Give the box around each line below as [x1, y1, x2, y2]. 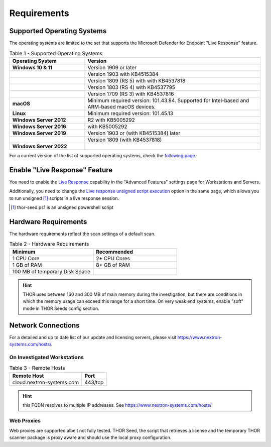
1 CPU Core [12, 255, 40, 262]
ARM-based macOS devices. [87, 103, 156, 110]
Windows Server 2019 [12, 130, 66, 137]
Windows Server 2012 [12, 116, 66, 123]
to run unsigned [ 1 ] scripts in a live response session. [9, 195, 119, 201]
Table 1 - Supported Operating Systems [9, 50, 103, 57]
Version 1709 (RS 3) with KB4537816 [87, 90, 174, 97]
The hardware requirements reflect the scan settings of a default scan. [9, 231, 156, 237]
